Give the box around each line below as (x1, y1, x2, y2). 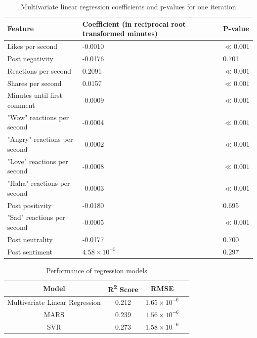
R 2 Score (107, 283, 139, 295)
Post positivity (7, 200, 52, 210)
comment (7, 100, 35, 110)
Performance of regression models (46, 265, 147, 275)
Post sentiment (7, 246, 52, 256)
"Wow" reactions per (7, 112, 69, 122)
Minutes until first (7, 90, 63, 100)
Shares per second (7, 78, 62, 88)
